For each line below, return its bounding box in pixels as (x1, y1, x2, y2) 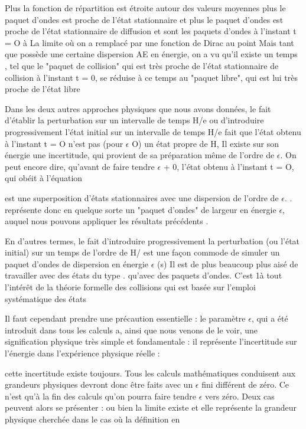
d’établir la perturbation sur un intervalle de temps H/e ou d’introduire (5, 114, 264, 126)
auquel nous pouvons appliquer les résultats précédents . (5, 215, 209, 227)
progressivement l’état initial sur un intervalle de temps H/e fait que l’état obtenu (5, 125, 301, 137)
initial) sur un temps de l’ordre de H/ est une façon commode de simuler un (5, 246, 280, 258)
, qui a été (251, 312, 288, 325)
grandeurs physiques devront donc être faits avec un (5, 378, 193, 391)
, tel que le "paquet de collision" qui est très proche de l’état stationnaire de (5, 59, 279, 71)
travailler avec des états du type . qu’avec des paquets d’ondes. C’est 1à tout (5, 269, 282, 281)
